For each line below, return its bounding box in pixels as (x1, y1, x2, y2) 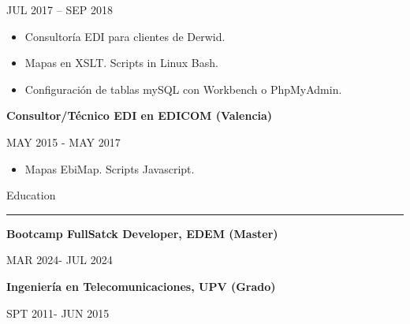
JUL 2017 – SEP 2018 (6, 2, 113, 17)
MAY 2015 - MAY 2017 (6, 133, 121, 150)
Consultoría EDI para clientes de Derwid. (24, 28, 225, 44)
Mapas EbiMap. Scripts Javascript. (24, 160, 195, 177)
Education (6, 187, 56, 203)
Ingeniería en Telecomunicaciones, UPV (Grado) (6, 277, 276, 294)
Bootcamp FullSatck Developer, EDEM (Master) (6, 225, 278, 241)
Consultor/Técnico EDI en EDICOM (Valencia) (6, 107, 273, 124)
